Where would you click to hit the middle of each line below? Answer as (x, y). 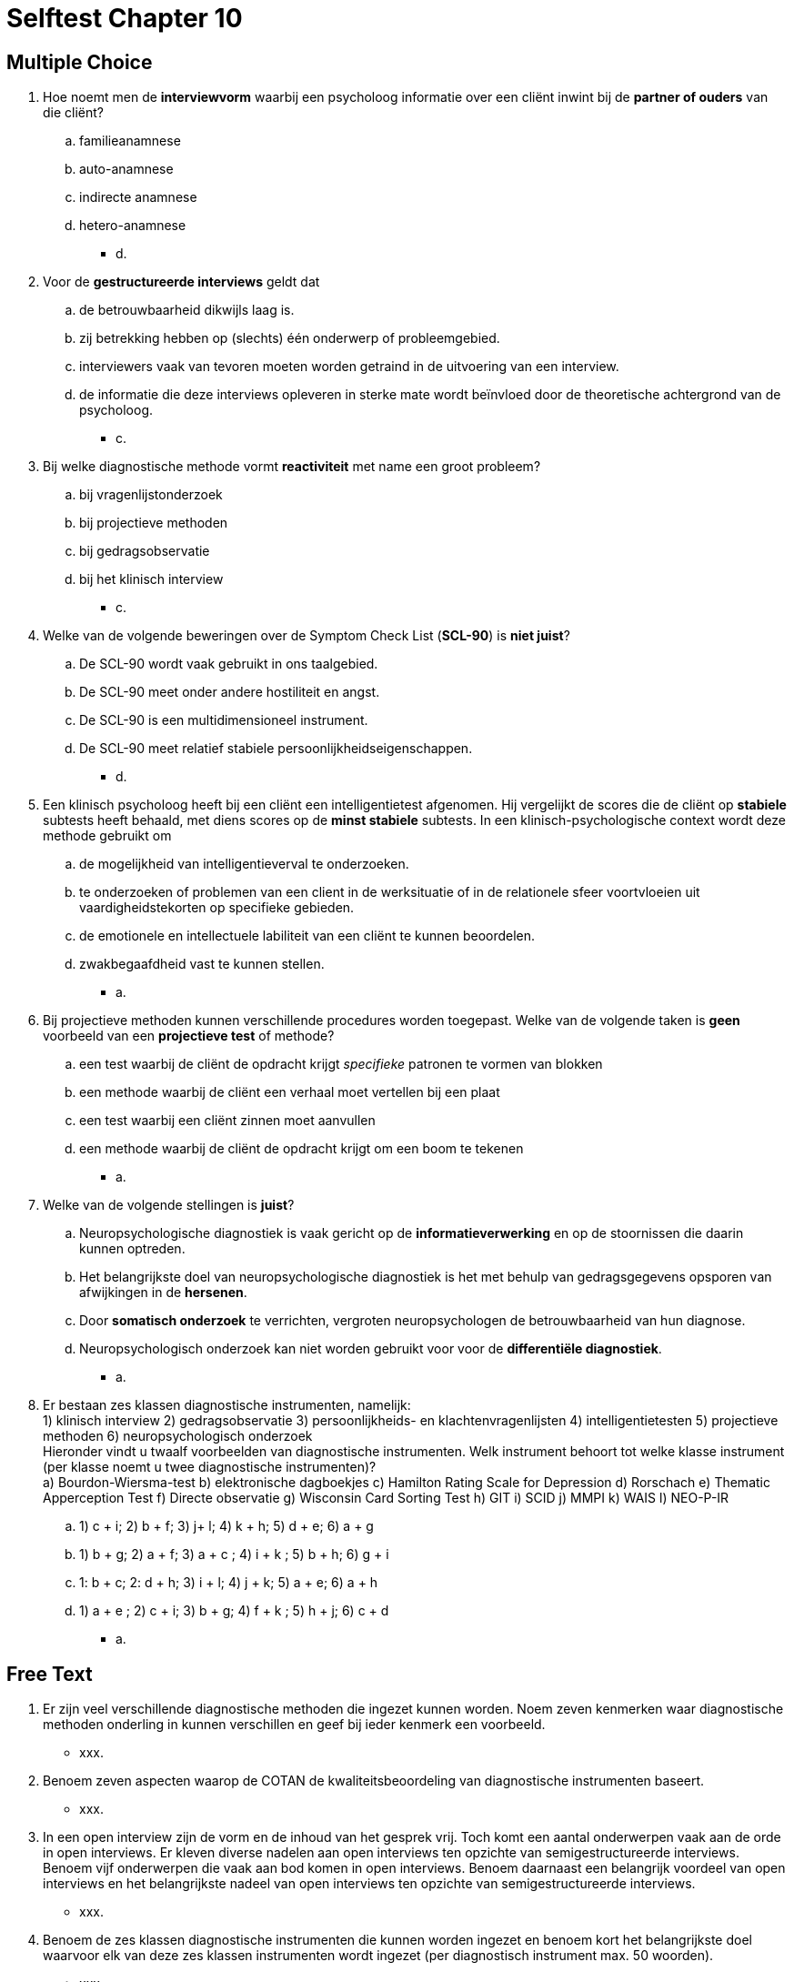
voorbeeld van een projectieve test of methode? (189, 1036)
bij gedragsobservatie (145, 551)
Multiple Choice (80, 62)
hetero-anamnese (133, 226)
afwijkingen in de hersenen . (163, 1293)
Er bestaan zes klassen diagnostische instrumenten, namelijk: (227, 1405)
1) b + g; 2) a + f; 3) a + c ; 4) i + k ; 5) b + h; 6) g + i (234, 1554)
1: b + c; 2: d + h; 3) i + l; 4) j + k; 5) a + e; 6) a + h (229, 1583)
